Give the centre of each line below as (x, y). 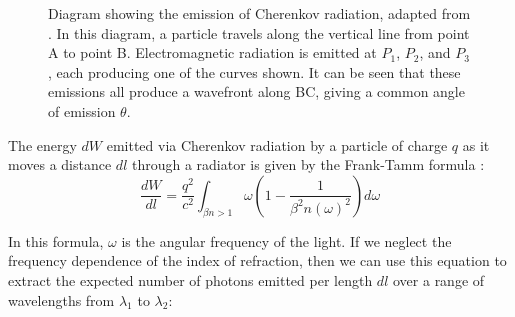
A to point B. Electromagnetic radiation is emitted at (212, 52)
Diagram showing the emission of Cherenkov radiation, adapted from (259, 13)
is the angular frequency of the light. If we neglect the (286, 240)
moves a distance (60, 164)
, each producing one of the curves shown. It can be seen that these (254, 71)
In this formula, (56, 240)
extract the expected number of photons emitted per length (190, 279)
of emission (82, 110)
